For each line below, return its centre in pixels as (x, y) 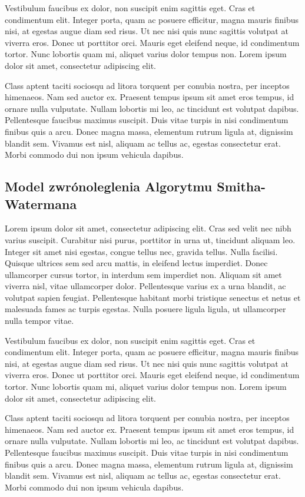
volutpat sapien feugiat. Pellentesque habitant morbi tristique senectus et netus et (153, 297)
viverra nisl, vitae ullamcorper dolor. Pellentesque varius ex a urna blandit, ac (145, 286)
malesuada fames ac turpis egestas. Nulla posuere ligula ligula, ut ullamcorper (145, 309)
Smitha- (241, 186)
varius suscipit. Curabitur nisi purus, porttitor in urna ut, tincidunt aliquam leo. (150, 239)
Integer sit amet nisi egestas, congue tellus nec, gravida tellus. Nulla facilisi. (141, 251)
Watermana (41, 203)
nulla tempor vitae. (39, 321)
